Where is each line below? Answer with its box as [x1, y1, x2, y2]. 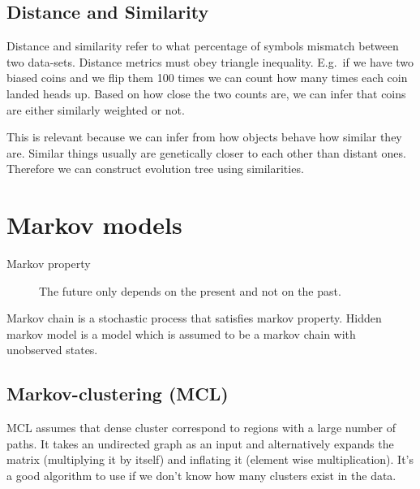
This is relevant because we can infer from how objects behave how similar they [6, 128, 402, 145]
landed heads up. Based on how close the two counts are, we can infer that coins [6, 84, 406, 102]
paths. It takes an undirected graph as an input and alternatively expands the [6, 435, 394, 452]
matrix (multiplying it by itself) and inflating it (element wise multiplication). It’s [6, 451, 414, 468]
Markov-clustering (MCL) [6, 381, 229, 406]
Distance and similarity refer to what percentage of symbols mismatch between [6, 37, 399, 54]
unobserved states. [6, 341, 98, 358]
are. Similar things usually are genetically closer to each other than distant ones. [6, 144, 406, 161]
